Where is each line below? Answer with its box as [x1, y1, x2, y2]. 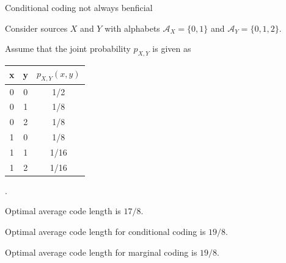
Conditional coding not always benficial [5, 1, 153, 13]
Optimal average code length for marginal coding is [5, 245, 197, 258]
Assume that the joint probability [5, 42, 131, 55]
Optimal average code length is [5, 204, 121, 217]
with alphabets [105, 21, 160, 34]
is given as [152, 42, 191, 55]
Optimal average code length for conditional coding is [5, 225, 206, 238]
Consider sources [5, 21, 68, 34]
